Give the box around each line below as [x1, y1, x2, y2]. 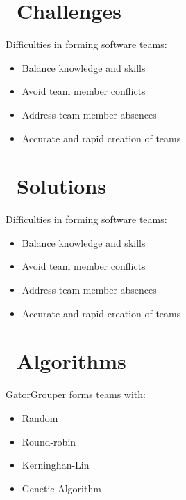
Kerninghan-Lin [22, 457, 90, 472]
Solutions [17, 172, 107, 200]
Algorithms [17, 347, 126, 375]
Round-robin [22, 434, 76, 448]
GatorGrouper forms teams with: [6, 387, 146, 402]
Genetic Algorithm [22, 480, 101, 495]
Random [22, 410, 58, 425]
